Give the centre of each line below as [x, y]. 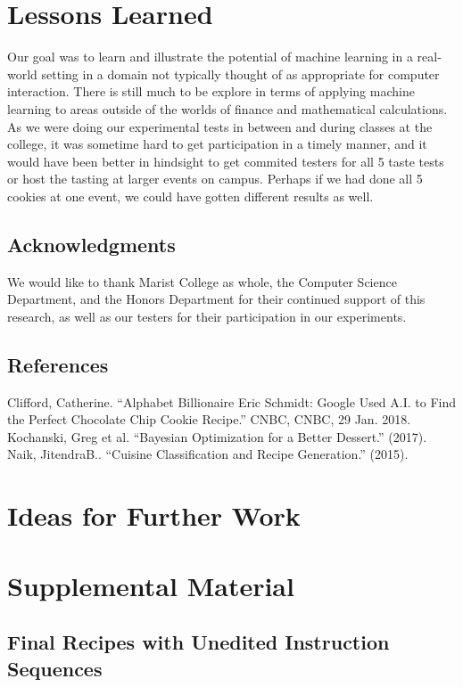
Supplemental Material [151, 585]
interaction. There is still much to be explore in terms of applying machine [211, 91]
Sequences [55, 668]
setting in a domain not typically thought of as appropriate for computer [240, 74]
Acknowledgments [91, 244]
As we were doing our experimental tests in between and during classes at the [220, 126]
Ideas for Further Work [154, 515]
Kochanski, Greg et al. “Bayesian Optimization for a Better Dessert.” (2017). [217, 436]
